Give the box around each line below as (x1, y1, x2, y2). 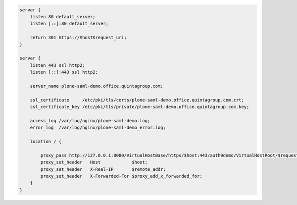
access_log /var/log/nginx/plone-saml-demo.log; (30, 118, 150, 123)
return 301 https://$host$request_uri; (30, 35, 127, 41)
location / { (30, 139, 62, 145)
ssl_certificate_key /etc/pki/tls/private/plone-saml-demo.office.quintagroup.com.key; (30, 104, 249, 110)
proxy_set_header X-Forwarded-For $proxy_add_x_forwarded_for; (40, 173, 202, 179)
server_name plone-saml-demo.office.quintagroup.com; (30, 83, 163, 89)
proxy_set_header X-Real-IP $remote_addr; (40, 166, 166, 172)
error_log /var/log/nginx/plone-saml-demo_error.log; (30, 125, 166, 131)
